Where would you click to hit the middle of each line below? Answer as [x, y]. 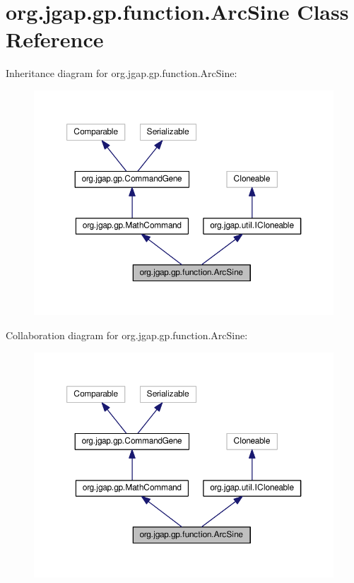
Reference [55, 39]
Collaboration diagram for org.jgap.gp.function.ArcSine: [127, 335]
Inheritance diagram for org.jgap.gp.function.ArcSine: [122, 73]
